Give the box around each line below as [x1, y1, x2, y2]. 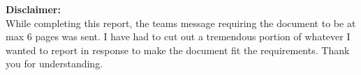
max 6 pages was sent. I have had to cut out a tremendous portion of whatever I [6, 29, 351, 44]
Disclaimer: [6, 2, 61, 16]
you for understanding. [6, 56, 103, 71]
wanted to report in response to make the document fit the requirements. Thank [6, 42, 350, 57]
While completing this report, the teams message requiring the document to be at [6, 15, 356, 30]
